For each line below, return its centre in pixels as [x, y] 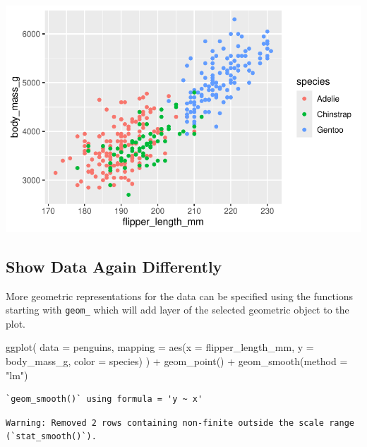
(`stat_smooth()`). [51, 437]
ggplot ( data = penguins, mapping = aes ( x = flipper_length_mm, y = [160, 347]
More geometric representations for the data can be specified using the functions [180, 296]
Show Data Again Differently [114, 266]
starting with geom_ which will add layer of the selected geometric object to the [178, 310]
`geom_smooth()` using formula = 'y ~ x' [104, 399]
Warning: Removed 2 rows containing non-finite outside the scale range [180, 423]
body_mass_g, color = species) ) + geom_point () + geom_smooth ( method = [177, 360]
